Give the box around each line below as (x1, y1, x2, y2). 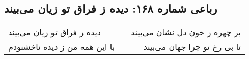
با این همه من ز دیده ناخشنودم (8, 41, 115, 53)
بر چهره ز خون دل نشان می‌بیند (131, 26, 241, 38)
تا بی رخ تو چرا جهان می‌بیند (143, 41, 241, 53)
